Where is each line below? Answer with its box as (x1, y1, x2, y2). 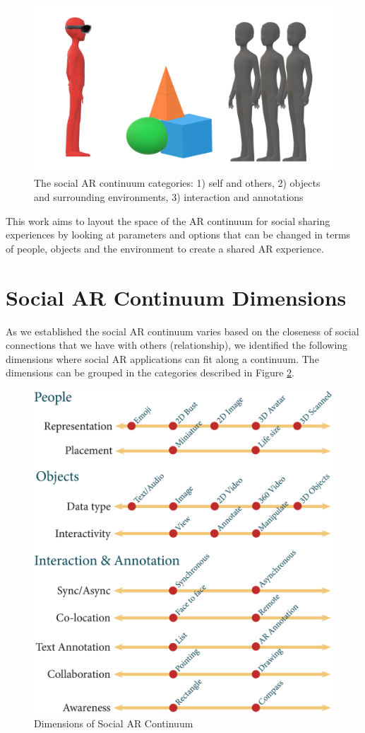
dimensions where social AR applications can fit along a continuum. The (6, 351, 319, 366)
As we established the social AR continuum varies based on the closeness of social (6, 323, 359, 338)
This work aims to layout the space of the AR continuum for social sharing (6, 213, 330, 228)
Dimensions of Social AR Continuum (34, 715, 193, 730)
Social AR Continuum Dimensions (6, 282, 347, 311)
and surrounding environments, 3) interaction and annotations (34, 190, 304, 204)
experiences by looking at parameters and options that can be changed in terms (6, 227, 351, 242)
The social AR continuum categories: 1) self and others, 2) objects (34, 175, 321, 190)
